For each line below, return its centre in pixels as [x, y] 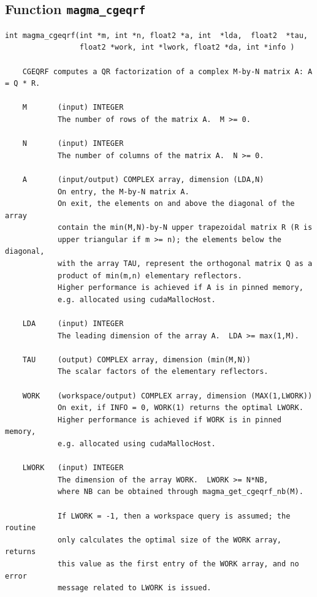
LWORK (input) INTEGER [73, 468]
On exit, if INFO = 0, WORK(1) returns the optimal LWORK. [180, 408]
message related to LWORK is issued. [134, 588]
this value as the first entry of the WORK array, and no [178, 564]
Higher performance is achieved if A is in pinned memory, [180, 288]
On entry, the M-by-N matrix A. [123, 192]
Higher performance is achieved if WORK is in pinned [170, 420]
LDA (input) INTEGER [73, 324]
